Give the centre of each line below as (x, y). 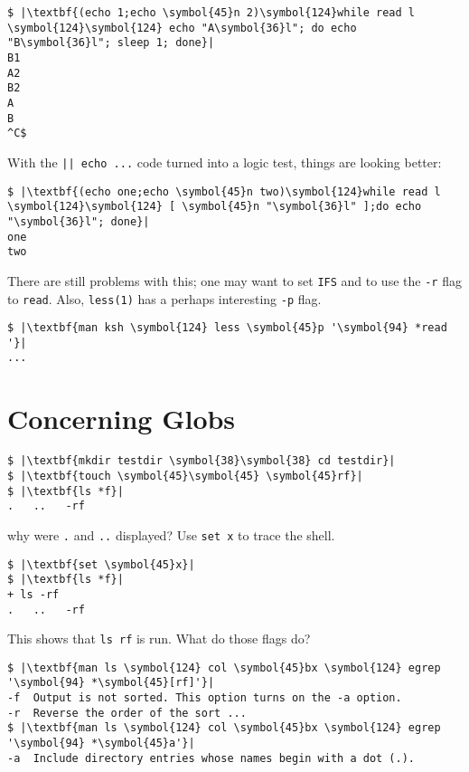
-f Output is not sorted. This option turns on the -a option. (205, 698)
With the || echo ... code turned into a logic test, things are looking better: (225, 162)
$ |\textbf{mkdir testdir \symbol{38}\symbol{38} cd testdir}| (202, 461)
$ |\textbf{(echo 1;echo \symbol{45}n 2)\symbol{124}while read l (211, 13)
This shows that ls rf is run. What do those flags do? (159, 639)
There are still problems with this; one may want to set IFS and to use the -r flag (234, 280)
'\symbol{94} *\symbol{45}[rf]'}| (111, 683)
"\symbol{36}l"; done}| (79, 221)
